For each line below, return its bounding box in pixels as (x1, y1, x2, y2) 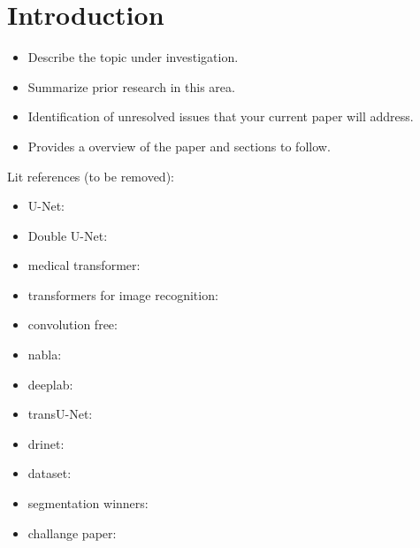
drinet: (27, 434, 65, 452)
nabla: (27, 345, 62, 364)
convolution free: (27, 315, 118, 334)
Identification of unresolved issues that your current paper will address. (27, 107, 414, 126)
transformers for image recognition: (27, 285, 218, 304)
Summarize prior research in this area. (27, 77, 235, 96)
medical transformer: (27, 256, 141, 274)
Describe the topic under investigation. (27, 48, 239, 66)
